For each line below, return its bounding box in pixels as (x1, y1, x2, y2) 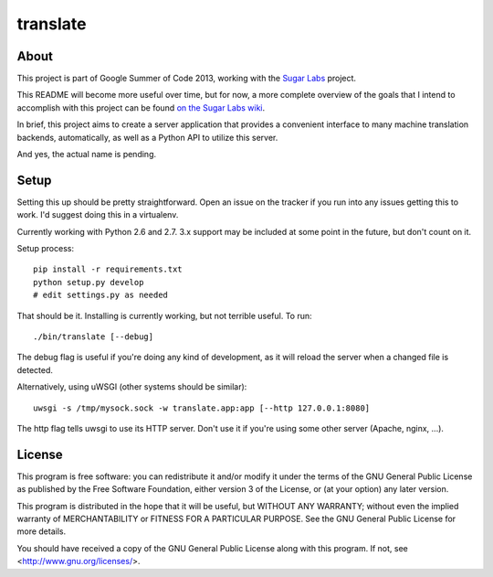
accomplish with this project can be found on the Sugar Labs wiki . (16, 102, 265, 113)
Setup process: (16, 243, 75, 254)
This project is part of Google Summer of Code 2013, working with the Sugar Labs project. (16, 73, 356, 84)
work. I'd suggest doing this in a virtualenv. (16, 209, 179, 220)
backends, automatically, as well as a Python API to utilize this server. (16, 132, 278, 143)
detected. (16, 364, 54, 375)
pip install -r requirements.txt (33, 264, 183, 274)
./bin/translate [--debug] (33, 332, 154, 342)
